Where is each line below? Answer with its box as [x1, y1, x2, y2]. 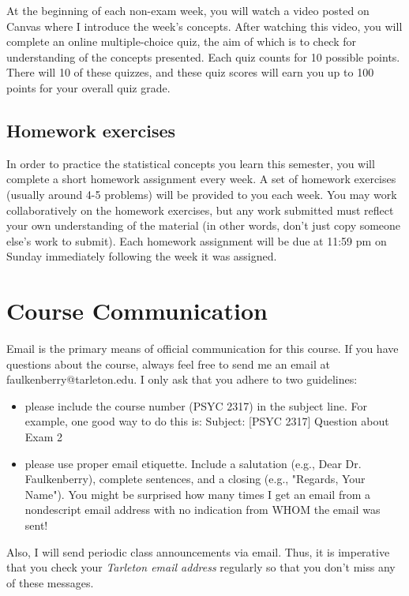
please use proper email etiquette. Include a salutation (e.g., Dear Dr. [24, 455, 362, 471]
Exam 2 [24, 429, 63, 445]
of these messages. [6, 574, 94, 590]
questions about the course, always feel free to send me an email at [6, 355, 330, 372]
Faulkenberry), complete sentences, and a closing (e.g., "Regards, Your [24, 470, 366, 487]
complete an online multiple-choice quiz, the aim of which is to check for [6, 33, 357, 50]
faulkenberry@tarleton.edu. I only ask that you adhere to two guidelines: [6, 371, 358, 388]
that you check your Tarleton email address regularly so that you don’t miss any [6, 559, 396, 575]
